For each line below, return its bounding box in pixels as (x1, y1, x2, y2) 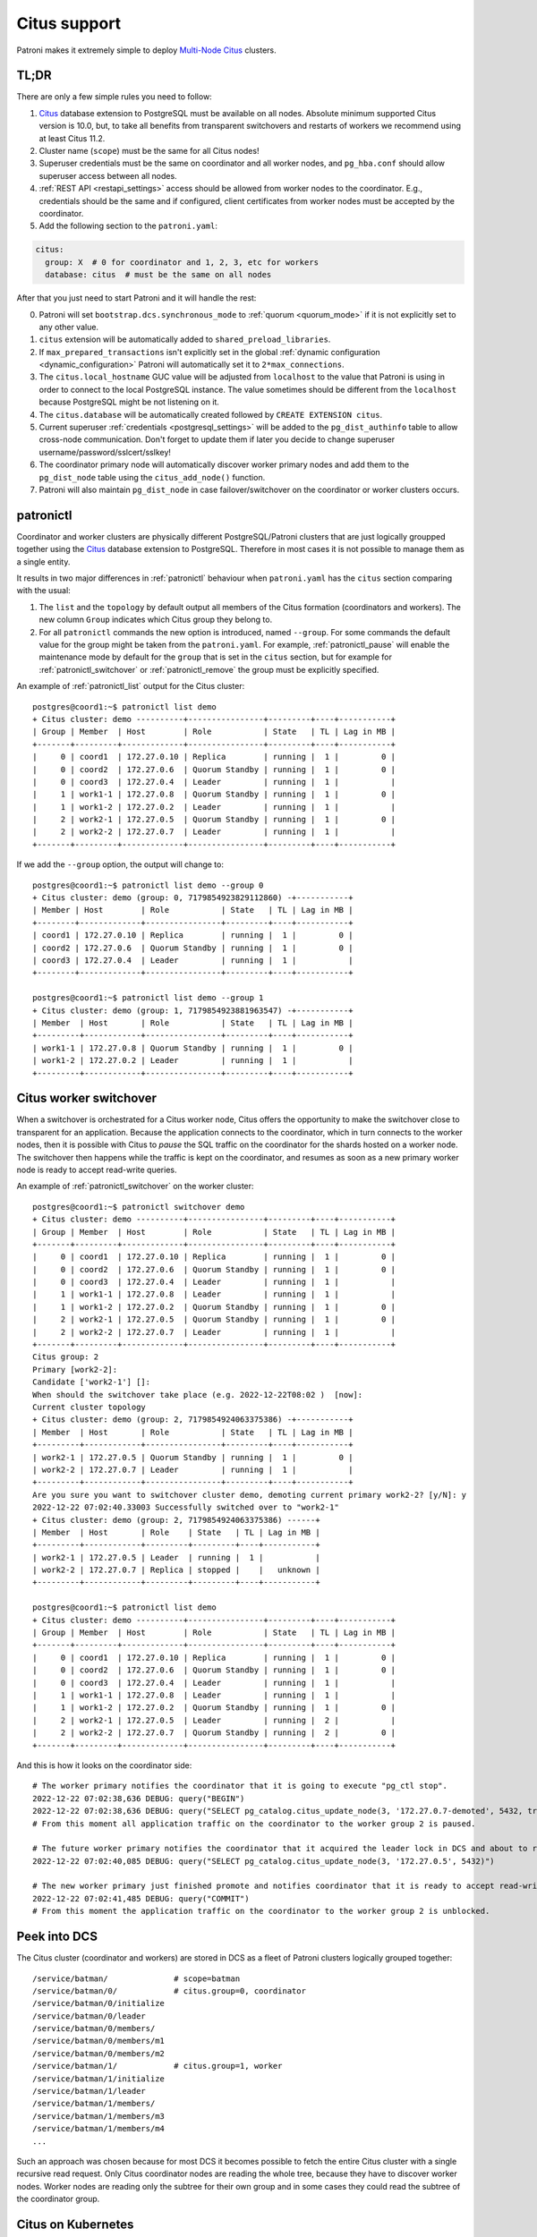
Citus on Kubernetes (16, 2216, 134, 2232)
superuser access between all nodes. (38, 170, 178, 181)
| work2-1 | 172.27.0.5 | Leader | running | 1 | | (32, 1552, 321, 1562)
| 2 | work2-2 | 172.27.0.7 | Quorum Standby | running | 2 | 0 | (32, 1728, 396, 1738)
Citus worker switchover (16, 1091, 157, 1106)
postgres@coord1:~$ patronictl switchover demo (32, 1202, 245, 1212)
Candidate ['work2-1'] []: (32, 1377, 151, 1387)
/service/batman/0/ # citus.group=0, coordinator (32, 1986, 306, 1995)
